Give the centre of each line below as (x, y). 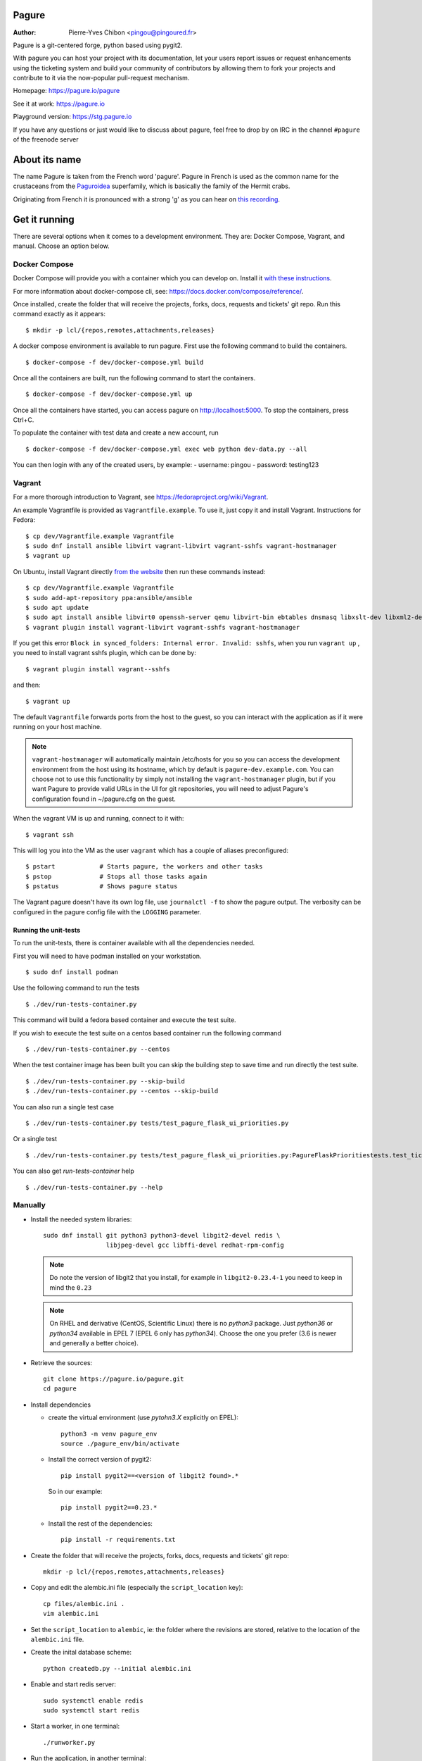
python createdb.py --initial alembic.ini (117, 1668)
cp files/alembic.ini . (84, 1604)
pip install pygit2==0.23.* (109, 1508)
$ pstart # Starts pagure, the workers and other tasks (144, 867)
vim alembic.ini (71, 1614)
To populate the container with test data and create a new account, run (116, 433)
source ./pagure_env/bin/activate (120, 1443)
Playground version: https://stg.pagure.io (72, 117)
